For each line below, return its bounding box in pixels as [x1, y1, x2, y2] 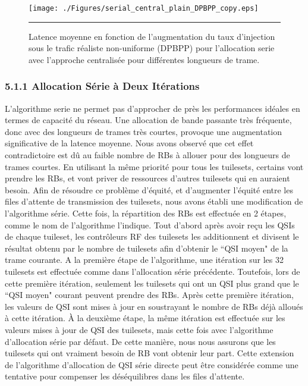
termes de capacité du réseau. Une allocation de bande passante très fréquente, [5, 114, 292, 126]
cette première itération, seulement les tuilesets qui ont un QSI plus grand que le [5, 277, 299, 289]
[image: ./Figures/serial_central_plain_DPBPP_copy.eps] [29, 4, 259, 12]
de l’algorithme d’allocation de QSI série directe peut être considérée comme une [5, 358, 298, 371]
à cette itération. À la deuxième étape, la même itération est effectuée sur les [5, 312, 285, 324]
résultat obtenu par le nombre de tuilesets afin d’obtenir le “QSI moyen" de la [5, 241, 288, 254]
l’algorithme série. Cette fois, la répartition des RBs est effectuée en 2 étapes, [5, 207, 287, 219]
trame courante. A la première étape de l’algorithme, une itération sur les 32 [5, 253, 284, 266]
